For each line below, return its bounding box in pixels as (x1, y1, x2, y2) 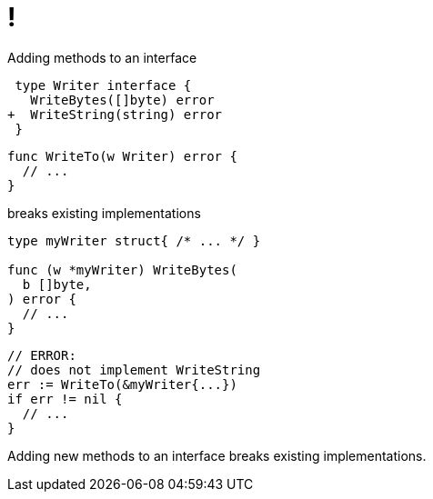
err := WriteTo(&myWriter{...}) (7, 376, 237, 392)
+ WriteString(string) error (7, 106, 223, 122)
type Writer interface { (15, 77, 192, 93)
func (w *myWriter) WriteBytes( (7, 262, 237, 277)
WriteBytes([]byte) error (30, 92, 215, 107)
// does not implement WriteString (7, 362, 261, 377)
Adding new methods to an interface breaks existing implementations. (7, 447, 427, 464)
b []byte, (22, 276, 92, 292)
